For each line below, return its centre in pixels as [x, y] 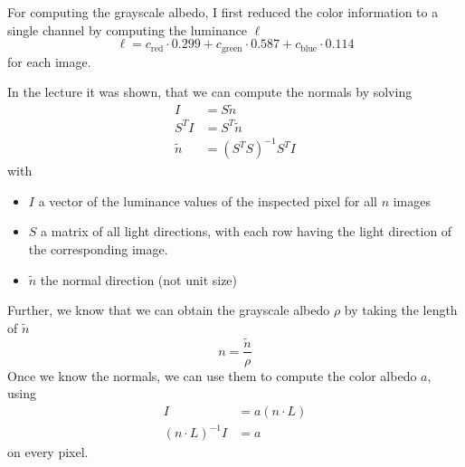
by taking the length [401, 310]
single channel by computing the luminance [127, 29]
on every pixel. [48, 452]
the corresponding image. [98, 248]
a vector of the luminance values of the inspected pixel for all [208, 200]
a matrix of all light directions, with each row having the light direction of [247, 231]
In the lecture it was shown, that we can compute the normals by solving [210, 92]
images [412, 200]
